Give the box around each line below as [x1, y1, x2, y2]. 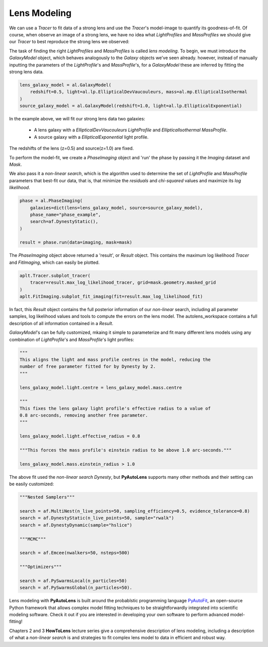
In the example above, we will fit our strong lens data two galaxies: [9, 116, 145, 122]
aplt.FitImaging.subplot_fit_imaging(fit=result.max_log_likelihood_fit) [19, 294, 203, 300]
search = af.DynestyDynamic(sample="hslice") [19, 522, 133, 528]
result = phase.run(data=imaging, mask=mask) [19, 239, 133, 245]
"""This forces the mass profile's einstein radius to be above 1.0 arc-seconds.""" [19, 447, 232, 453]
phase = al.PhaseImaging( [19, 198, 83, 204]
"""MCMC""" [19, 536, 46, 542]
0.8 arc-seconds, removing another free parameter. [19, 413, 148, 418]
